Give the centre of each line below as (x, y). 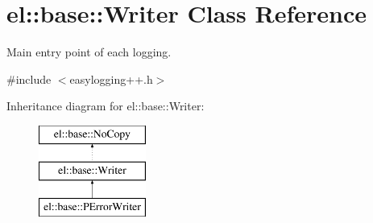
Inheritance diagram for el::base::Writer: (106, 106)
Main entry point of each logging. (89, 52)
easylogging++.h (111, 78)
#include (29, 78)
